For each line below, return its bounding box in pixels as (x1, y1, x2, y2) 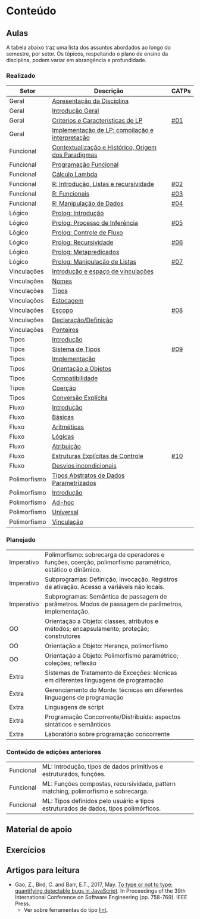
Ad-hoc (52, 498, 74, 506)
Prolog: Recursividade (52, 238, 114, 246)
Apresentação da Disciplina (52, 97, 129, 105)
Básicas (52, 413, 74, 422)
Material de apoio (6, 825, 73, 835)
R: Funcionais (52, 190, 90, 198)
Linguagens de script (44, 703, 104, 711)
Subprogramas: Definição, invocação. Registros (44, 575, 178, 584)
